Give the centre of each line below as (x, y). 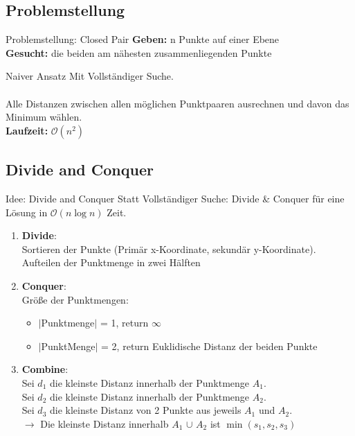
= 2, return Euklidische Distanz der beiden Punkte (209, 346)
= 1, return (124, 323)
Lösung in (27, 212)
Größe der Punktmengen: (75, 299)
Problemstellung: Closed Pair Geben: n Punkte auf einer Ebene (143, 39)
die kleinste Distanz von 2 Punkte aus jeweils (145, 410)
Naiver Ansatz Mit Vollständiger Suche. (90, 76)
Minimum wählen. (44, 117)
